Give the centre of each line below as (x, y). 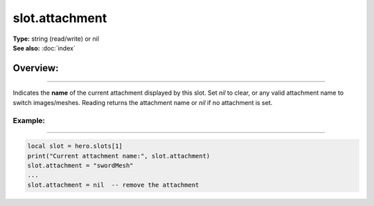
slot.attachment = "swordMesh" (81, 166)
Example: (29, 120)
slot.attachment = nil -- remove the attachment (113, 185)
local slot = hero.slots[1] (75, 146)
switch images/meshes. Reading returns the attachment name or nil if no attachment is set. (143, 102)
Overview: (36, 68)
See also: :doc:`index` (44, 48)
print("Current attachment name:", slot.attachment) (119, 156)
